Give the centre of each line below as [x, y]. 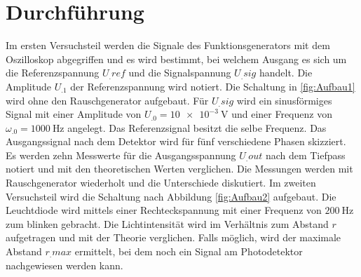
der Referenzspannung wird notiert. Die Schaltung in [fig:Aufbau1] [213, 86]
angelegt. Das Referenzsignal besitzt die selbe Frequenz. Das [197, 127]
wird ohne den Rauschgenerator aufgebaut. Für [107, 100]
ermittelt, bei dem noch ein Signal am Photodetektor [189, 251]
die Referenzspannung [53, 73]
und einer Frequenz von [282, 114]
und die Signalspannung [180, 73]
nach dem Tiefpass [305, 155]
